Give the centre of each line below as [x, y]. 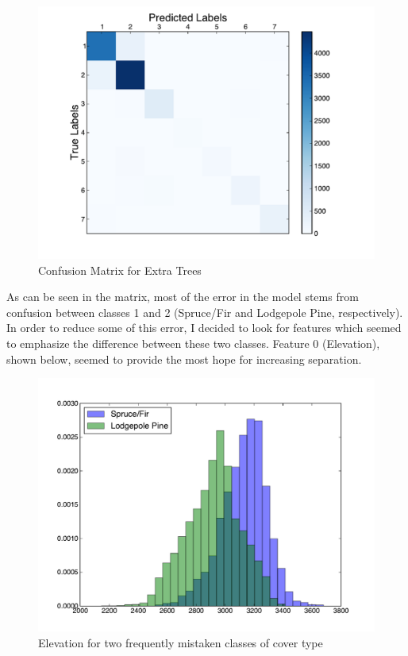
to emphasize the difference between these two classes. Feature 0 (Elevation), [193, 343]
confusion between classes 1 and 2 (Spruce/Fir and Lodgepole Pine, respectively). [205, 312]
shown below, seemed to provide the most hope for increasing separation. [184, 359]
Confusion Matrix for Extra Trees [120, 270]
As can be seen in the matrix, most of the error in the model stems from [183, 297]
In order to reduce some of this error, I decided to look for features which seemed [204, 328]
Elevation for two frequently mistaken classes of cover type [181, 642]
